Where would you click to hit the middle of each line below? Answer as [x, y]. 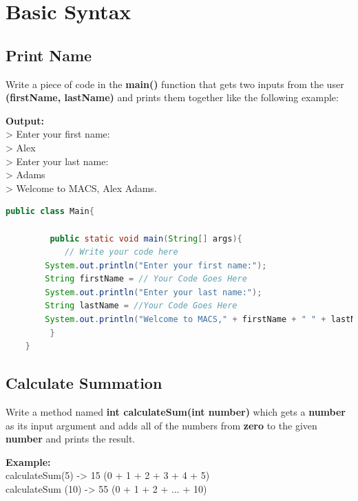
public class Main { [50, 212]
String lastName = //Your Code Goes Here [141, 306]
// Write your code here [121, 252]
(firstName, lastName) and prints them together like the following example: [172, 97]
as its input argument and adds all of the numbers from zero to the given [161, 425]
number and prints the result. [71, 439]
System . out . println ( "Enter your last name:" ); [154, 292]
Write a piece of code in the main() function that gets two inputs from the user [175, 84]
